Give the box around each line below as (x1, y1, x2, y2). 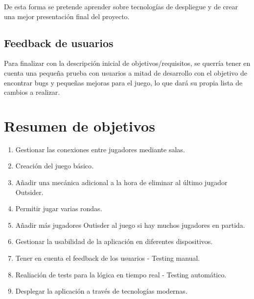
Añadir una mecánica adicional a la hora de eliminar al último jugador (15, 177, 228, 188)
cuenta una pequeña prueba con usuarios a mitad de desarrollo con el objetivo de (4, 67, 248, 78)
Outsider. (15, 187, 44, 197)
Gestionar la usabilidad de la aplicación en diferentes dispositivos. (15, 236, 213, 246)
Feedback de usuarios (4, 35, 114, 50)
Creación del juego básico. (15, 161, 93, 171)
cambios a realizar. (4, 87, 60, 97)
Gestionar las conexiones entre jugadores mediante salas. (15, 144, 185, 154)
